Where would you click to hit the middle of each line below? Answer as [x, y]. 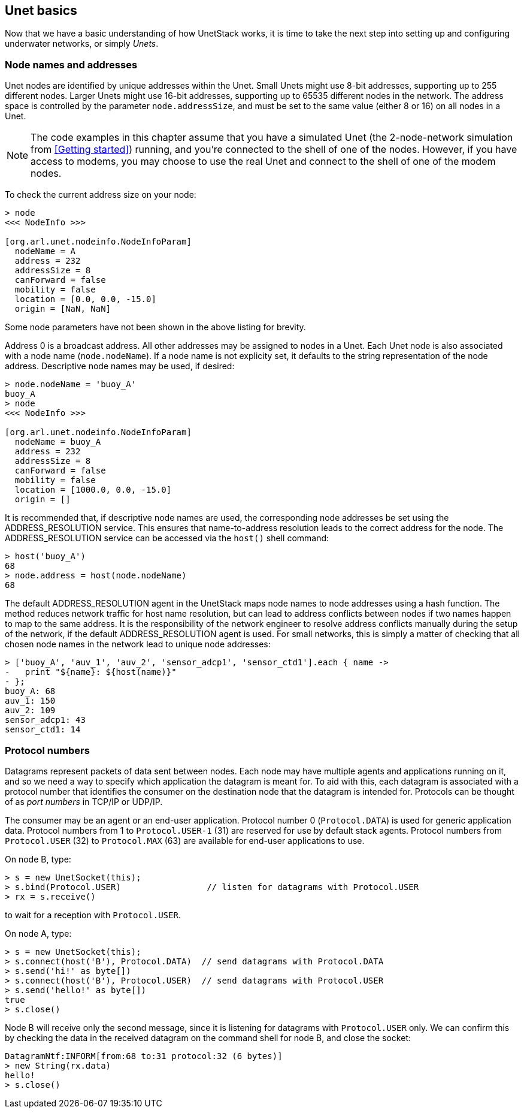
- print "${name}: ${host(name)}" [91, 672]
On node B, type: [38, 859]
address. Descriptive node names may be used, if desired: [120, 366]
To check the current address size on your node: [101, 195]
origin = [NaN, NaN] [63, 309]
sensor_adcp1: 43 [45, 720]
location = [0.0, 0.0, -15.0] [85, 299]
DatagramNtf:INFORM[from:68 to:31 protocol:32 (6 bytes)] [144, 1056]
